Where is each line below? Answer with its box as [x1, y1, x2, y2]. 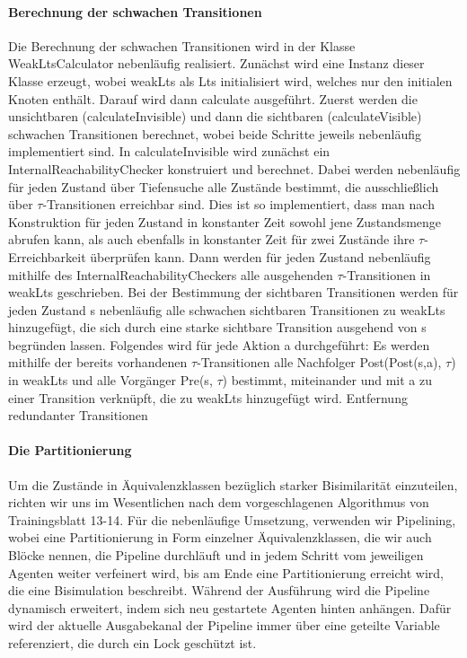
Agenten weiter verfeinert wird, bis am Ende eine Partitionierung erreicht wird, [8, 563, 445, 582]
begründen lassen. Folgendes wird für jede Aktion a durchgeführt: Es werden [8, 335, 430, 354]
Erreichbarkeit [8, 247, 86, 266]
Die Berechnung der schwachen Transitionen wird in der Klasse [8, 36, 356, 55]
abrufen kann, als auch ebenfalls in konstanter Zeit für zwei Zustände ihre [8, 230, 415, 249]
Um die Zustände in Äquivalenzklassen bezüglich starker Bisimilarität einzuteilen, [8, 475, 458, 494]
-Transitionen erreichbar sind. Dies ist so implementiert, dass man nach [42, 195, 435, 214]
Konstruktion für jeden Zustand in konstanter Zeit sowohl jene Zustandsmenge [8, 212, 442, 231]
